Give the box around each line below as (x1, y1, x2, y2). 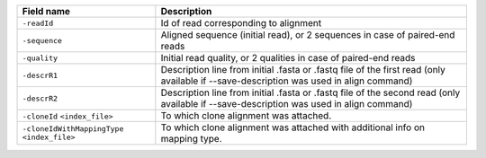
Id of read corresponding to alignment (160, 17, 322, 29)
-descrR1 (22, 70, 58, 80)
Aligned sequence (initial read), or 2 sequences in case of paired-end (160, 29, 455, 40)
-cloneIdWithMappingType (22, 124, 124, 134)
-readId (22, 18, 54, 28)
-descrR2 (22, 93, 58, 103)
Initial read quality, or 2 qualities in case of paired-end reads (160, 52, 416, 64)
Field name (22, 5, 71, 17)
